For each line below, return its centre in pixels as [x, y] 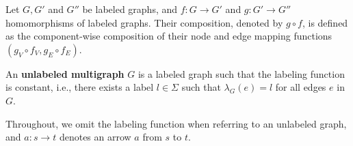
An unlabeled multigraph [65, 73]
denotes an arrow [95, 137]
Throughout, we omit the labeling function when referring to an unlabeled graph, [176, 123]
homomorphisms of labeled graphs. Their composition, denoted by [144, 22]
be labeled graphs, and [130, 9]
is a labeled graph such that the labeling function [241, 73]
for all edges [301, 87]
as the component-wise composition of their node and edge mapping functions [169, 36]
